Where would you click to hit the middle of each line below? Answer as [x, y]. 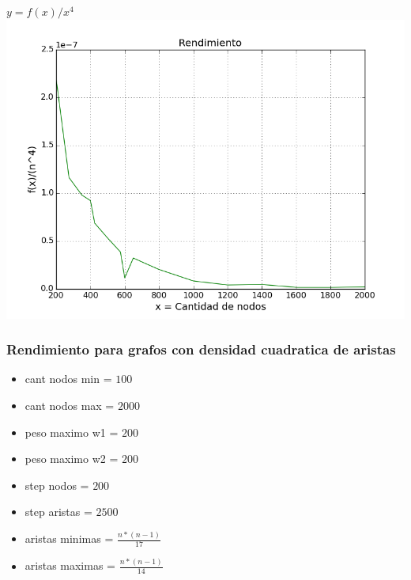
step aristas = [58, 512]
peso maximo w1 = [72, 432]
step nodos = [57, 485]
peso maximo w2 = [72, 459]
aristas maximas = [70, 565]
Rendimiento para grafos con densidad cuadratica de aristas [201, 349]
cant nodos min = [68, 379]
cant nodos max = [70, 405]
